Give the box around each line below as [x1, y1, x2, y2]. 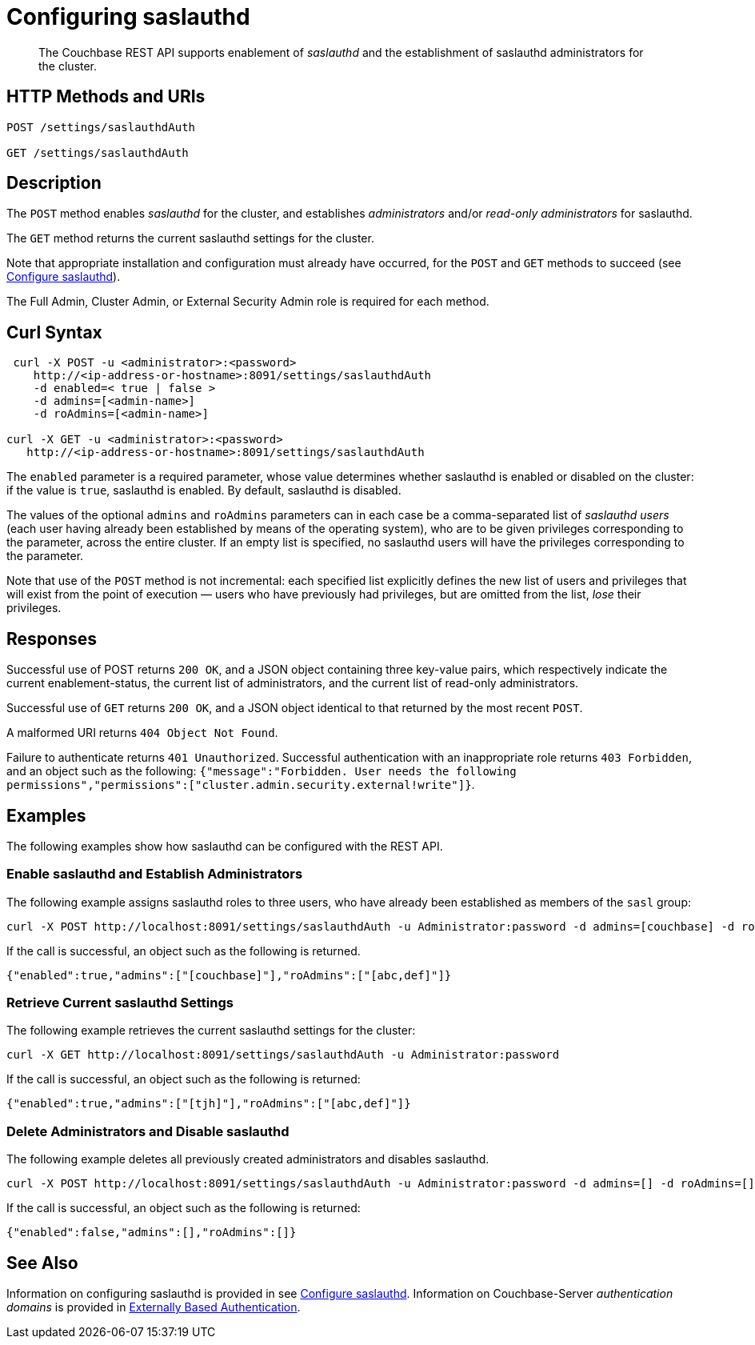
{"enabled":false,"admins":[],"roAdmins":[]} [6, 1226, 297, 1239]
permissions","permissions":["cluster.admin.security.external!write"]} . [6, 778, 475, 792]
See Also [6, 1252, 78, 1273]
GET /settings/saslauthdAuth [6, 146, 189, 159]
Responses [6, 628, 98, 649]
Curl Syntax [6, 322, 102, 342]
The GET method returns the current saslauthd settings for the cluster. [6, 231, 374, 246]
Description [6, 173, 102, 194]
